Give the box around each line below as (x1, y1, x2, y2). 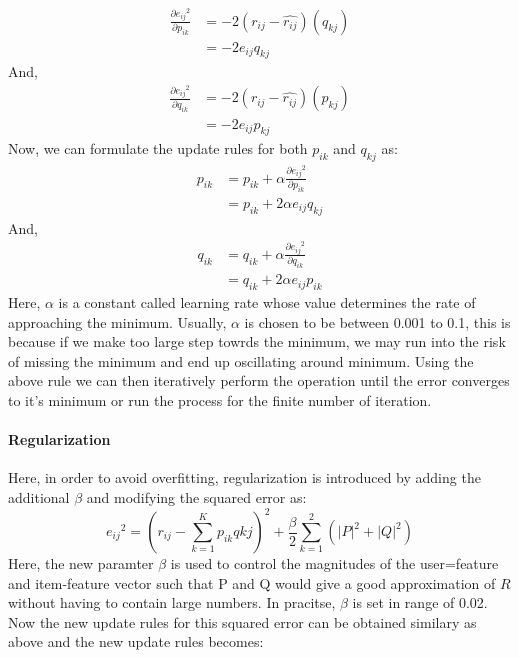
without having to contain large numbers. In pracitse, (8, 592, 336, 613)
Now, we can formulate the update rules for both (8, 138, 308, 159)
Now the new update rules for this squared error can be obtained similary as (8, 611, 477, 632)
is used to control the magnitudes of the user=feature (170, 553, 499, 573)
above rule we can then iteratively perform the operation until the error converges (8, 370, 510, 391)
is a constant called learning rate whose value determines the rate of (58, 291, 476, 312)
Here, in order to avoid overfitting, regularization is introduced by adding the (8, 467, 481, 488)
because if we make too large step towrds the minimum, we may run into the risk (8, 331, 506, 352)
